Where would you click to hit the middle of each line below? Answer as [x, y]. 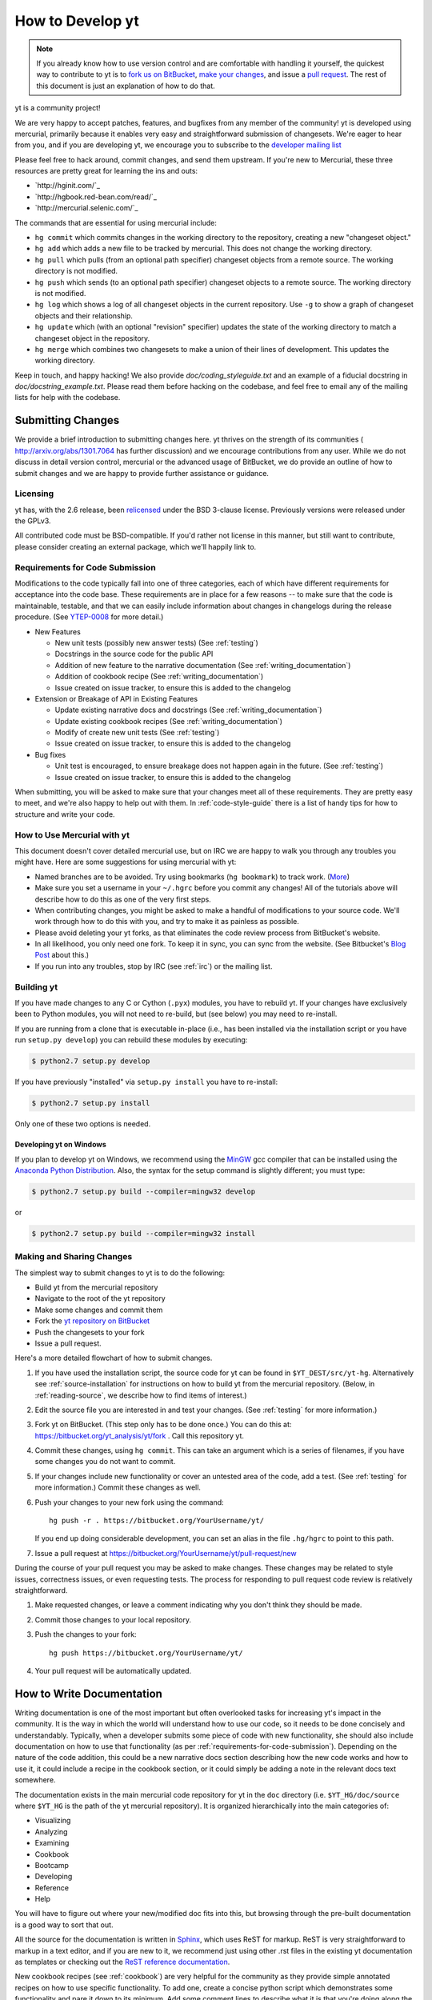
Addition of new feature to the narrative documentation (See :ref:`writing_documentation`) [203, 665]
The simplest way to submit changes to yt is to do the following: [120, 1273]
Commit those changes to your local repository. [113, 1619]
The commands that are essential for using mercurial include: [116, 222]
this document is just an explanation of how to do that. [126, 86]
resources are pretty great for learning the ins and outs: [106, 171]
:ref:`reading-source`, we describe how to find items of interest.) [141, 1395]
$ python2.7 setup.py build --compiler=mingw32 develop [144, 1191]
